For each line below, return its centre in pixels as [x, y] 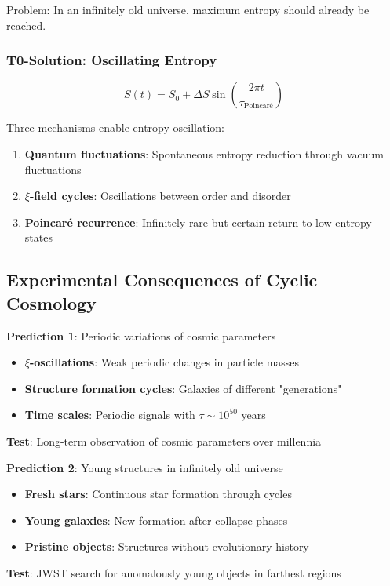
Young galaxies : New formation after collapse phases [156, 520]
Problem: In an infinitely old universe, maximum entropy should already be [188, 9]
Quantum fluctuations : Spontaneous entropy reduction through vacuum [204, 154]
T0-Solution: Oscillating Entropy [112, 60]
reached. [26, 25]
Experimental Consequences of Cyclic [162, 280]
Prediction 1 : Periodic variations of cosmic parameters [141, 335]
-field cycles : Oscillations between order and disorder [160, 196]
